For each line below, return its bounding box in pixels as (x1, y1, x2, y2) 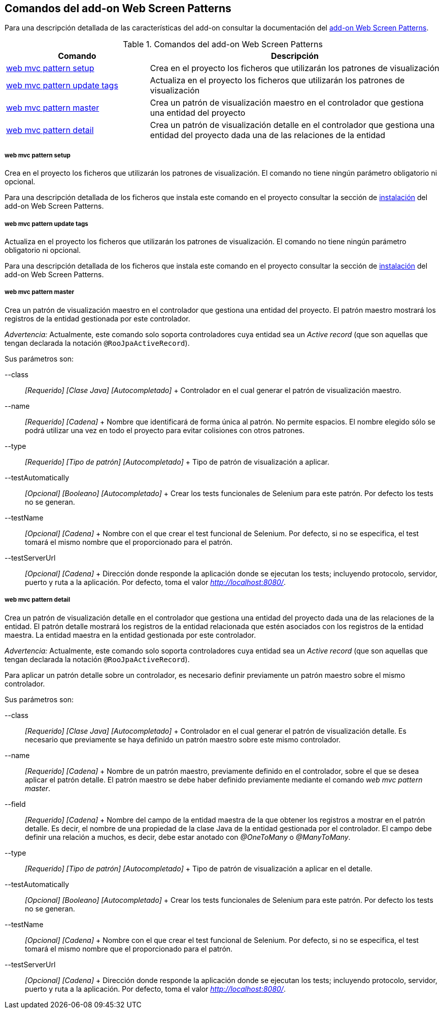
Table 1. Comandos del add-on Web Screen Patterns (123, 39, 323, 50)
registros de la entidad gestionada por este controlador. (5, 314, 190, 323)
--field (5, 799, 26, 808)
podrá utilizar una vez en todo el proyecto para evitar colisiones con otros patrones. (25, 426, 305, 435)
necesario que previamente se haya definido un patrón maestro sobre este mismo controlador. (25, 735, 341, 744)
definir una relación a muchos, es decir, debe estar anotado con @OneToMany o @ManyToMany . (25, 832, 351, 841)
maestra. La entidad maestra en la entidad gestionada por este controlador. (5, 630, 256, 639)
